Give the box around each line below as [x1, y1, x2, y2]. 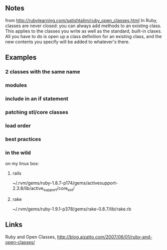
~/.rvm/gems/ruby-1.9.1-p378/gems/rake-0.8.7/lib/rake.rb [12, 206, 131, 212]
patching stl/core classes [5, 108, 69, 115]
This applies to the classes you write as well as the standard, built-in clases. [5, 28, 162, 34]
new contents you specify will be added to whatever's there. [5, 39, 130, 45]
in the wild [5, 149, 31, 156]
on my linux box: [5, 161, 39, 167]
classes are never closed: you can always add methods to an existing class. [5, 23, 161, 29]
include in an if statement [5, 95, 69, 102]
